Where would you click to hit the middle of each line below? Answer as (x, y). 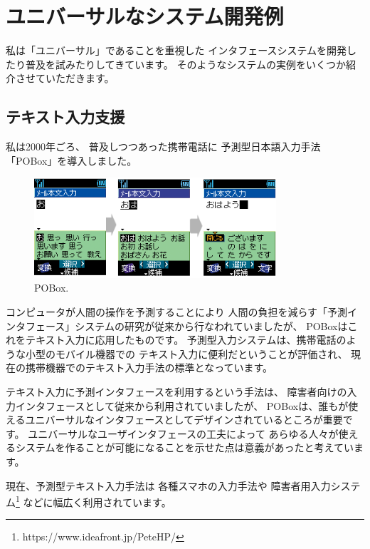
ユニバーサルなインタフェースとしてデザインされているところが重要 (184, 420)
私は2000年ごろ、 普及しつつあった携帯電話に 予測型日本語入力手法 (163, 147)
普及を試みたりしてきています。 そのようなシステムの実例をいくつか (185, 64)
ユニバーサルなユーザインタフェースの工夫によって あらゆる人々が (183, 433)
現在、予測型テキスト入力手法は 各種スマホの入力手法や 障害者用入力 (168, 485)
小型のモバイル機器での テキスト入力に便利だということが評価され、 (186, 353)
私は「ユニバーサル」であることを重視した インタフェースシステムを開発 (176, 50)
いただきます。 (80, 78)
